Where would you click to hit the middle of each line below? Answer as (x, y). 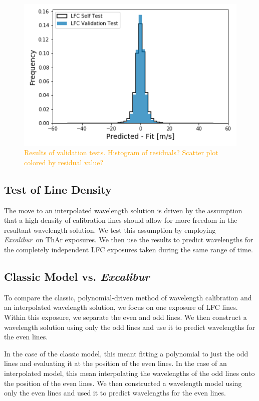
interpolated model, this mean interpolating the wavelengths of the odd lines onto (129, 373)
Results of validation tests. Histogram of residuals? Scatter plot (121, 152)
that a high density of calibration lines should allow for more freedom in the (121, 220)
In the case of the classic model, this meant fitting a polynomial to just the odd (126, 353)
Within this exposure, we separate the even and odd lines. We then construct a (125, 317)
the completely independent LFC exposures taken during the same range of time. (128, 250)
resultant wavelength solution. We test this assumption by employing (110, 230)
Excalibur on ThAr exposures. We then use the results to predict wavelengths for (129, 240)
